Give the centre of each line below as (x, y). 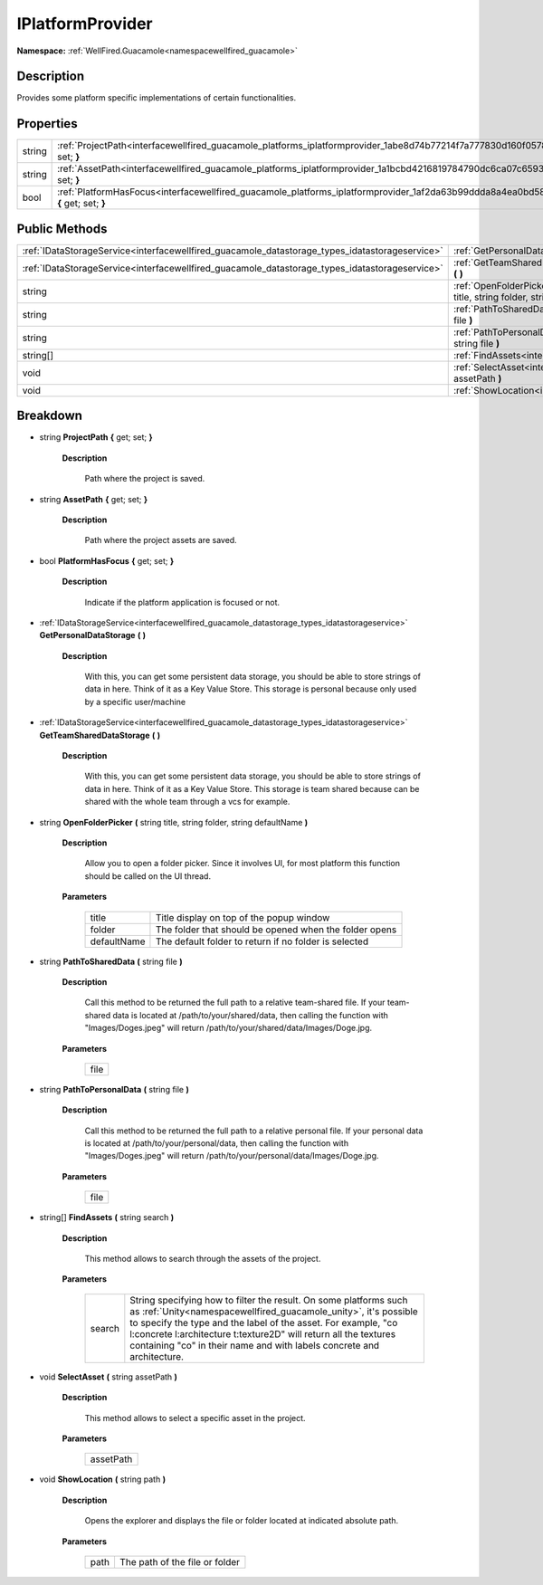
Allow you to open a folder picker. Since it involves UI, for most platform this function (243, 864)
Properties (47, 124)
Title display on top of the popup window (243, 917)
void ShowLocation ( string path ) (103, 1479)
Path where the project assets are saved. (161, 540)
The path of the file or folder (179, 1561)
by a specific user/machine (135, 702)
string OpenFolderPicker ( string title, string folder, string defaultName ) (174, 822)
